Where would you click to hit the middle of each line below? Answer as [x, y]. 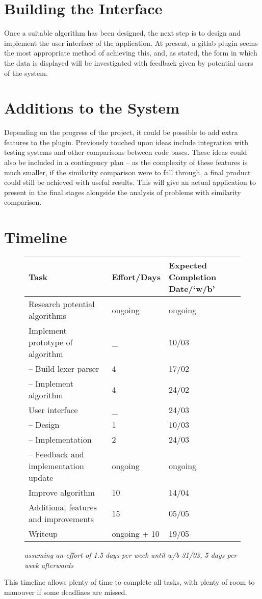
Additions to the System [92, 108]
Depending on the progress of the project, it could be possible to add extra [121, 132]
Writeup [43, 534]
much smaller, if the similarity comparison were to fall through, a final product [127, 172]
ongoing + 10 [136, 534]
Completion [192, 277]
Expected [188, 265]
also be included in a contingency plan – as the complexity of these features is [126, 162]
